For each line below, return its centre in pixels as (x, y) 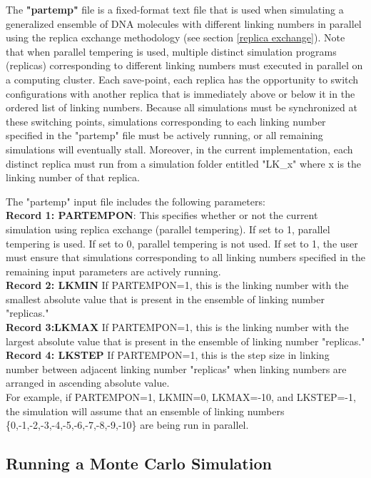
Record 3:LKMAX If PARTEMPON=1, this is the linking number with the (177, 327)
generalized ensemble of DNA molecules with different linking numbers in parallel (184, 23)
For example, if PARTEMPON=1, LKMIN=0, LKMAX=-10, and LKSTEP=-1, (181, 397)
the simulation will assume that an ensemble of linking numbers (145, 411)
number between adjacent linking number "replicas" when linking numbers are (176, 368)
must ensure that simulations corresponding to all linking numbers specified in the (185, 257)
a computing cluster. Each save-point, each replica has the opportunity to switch (182, 79)
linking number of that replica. (73, 177)
